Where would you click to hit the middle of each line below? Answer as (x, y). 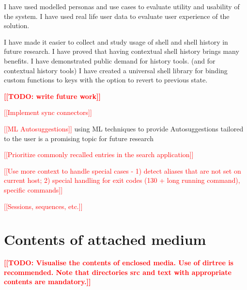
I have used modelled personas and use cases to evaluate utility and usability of (122, 6)
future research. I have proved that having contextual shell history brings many (122, 51)
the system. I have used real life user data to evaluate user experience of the (117, 16)
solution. (17, 25)
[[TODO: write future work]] (52, 96)
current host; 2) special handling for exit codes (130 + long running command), (122, 180)
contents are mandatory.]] (47, 282)
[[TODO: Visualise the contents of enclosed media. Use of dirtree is (119, 263)
